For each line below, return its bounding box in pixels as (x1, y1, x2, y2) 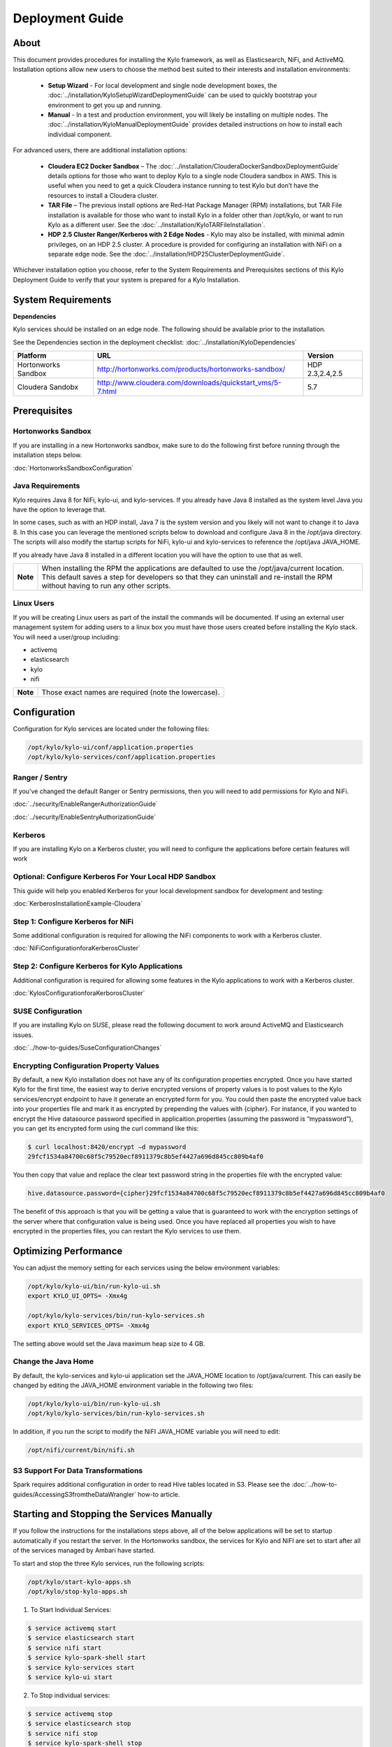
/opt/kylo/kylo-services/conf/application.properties (27, 753, 216, 761)
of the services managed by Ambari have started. (13, 1546, 156, 1555)
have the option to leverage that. (13, 505, 107, 514)
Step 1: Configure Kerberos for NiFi (13, 916, 134, 926)
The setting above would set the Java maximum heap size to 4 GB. (13, 1339, 205, 1348)
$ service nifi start (27, 1644, 102, 1652)
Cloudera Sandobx (17, 382, 79, 391)
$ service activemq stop (27, 1709, 113, 1718)
